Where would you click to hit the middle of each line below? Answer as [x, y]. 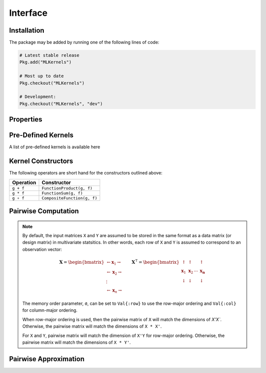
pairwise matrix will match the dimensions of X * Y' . [77, 342]
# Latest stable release [50, 55]
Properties [26, 119]
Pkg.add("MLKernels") [46, 62]
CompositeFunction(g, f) [69, 198]
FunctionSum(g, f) [62, 193]
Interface [28, 13]
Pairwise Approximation [47, 359]
